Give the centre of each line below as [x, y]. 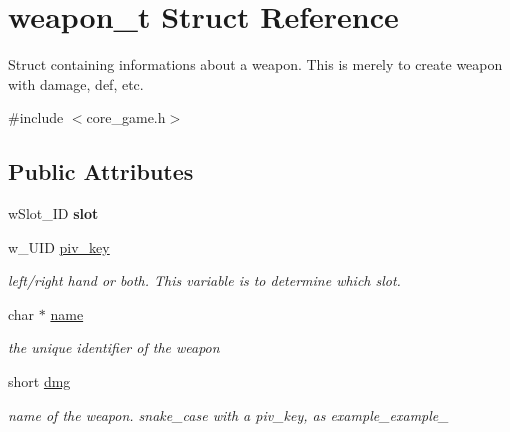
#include [36, 117]
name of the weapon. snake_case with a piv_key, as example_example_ [228, 414]
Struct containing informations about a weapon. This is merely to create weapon [255, 64]
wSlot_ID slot [53, 213]
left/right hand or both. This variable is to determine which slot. [204, 280]
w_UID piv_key [59, 246]
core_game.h [126, 117]
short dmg [39, 381]
